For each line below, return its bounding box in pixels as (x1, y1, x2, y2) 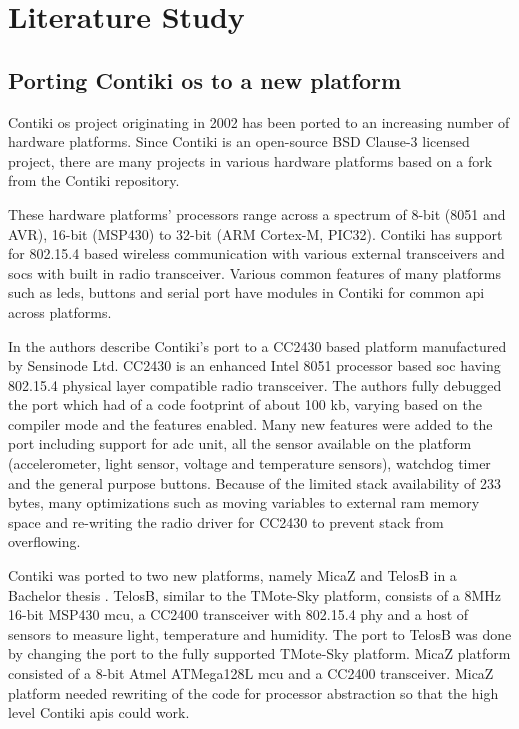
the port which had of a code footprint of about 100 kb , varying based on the (8, 394, 482, 415)
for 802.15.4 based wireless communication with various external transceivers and (8, 243, 505, 264)
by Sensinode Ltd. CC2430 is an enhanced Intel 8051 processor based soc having (8, 355, 501, 376)
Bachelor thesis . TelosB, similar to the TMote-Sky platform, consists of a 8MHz (8, 584, 501, 605)
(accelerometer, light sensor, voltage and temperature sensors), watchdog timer (8, 453, 491, 474)
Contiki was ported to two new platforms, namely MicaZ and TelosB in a (8, 565, 457, 586)
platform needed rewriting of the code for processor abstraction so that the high (8, 682, 499, 703)
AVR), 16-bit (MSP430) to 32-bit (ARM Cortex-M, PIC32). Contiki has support (8, 223, 503, 244)
